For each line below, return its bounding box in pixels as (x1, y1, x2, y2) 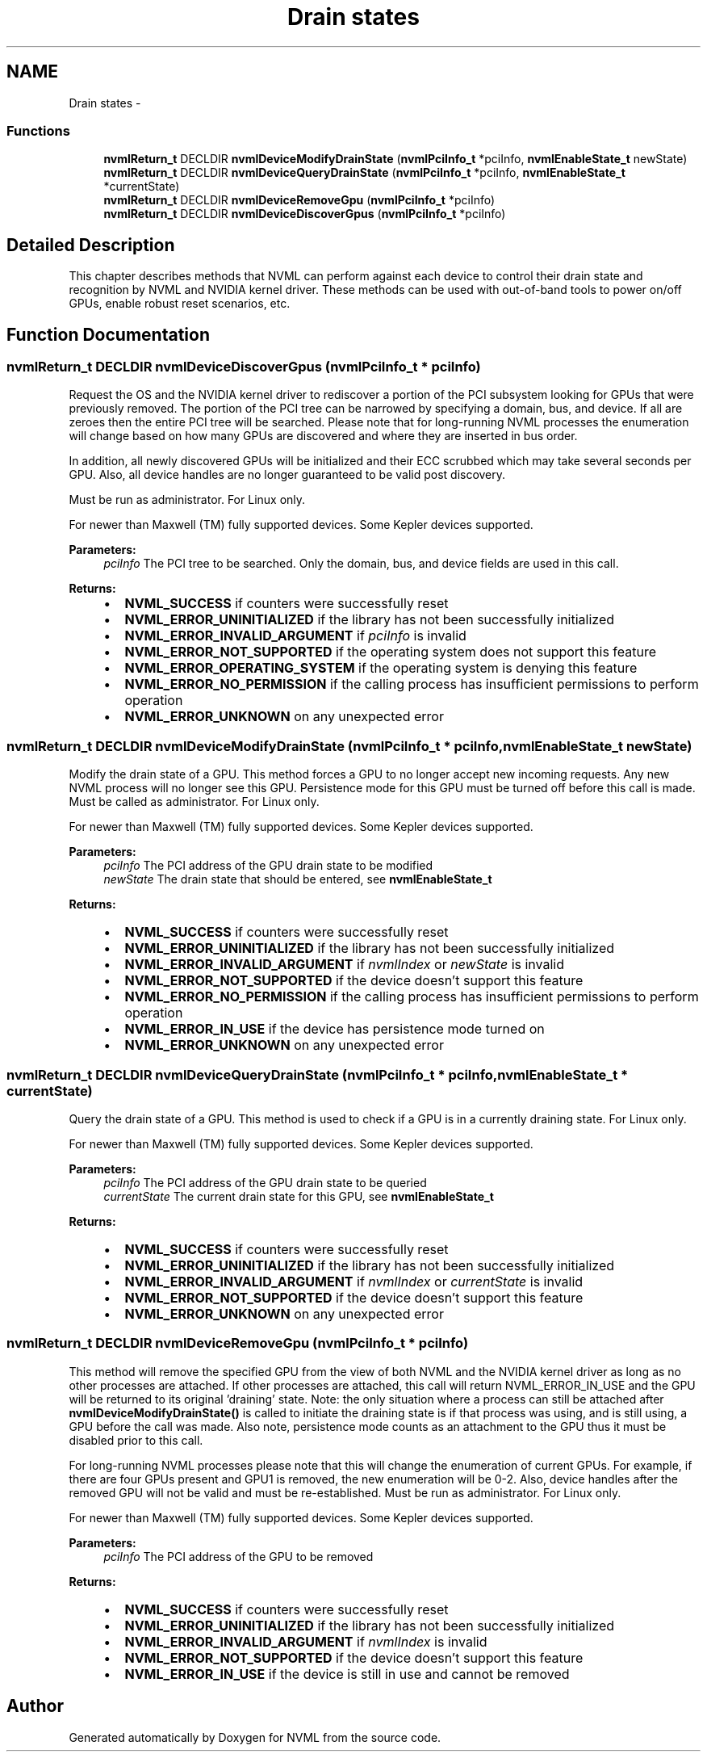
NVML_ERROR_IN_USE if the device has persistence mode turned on (124, 1021, 545, 1038)
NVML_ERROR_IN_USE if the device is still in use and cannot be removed (124, 1665, 570, 1682)
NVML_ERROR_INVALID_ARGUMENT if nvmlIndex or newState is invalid (124, 956, 565, 973)
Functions (6, 122, 70, 139)
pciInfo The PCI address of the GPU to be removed (103, 1549, 374, 1563)
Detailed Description (6, 234, 175, 255)
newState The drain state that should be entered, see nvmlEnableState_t (103, 872, 492, 887)
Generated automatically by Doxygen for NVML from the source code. (69, 1730, 441, 1744)
